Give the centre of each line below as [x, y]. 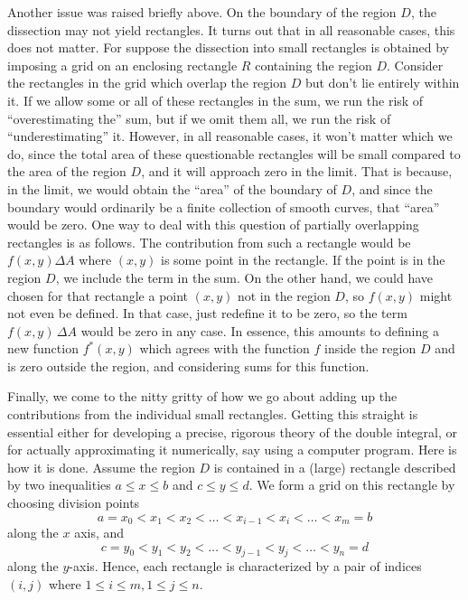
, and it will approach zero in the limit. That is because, [297, 171]
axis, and [99, 533]
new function [43, 348]
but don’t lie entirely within [382, 83]
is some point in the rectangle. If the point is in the [303, 260]
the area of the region [67, 171]
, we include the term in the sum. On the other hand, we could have [244, 277]
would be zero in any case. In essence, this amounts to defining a [260, 330]
